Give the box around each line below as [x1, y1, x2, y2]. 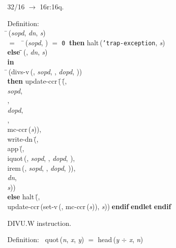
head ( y [98, 234, 119, 245]
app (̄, [7, 143, 25, 154]
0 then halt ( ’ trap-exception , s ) [61, 37, 165, 47]
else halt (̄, [7, 191, 40, 202]
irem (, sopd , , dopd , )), [7, 162, 76, 173]
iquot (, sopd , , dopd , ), [7, 153, 75, 163]
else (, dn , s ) [7, 47, 48, 57]
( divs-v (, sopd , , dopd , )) [8, 66, 82, 76]
